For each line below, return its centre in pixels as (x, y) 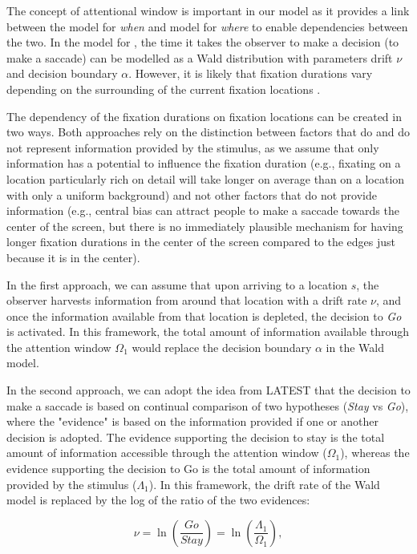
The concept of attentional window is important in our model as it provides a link (208, 10)
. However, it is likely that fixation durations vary (251, 73)
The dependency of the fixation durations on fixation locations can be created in (204, 116)
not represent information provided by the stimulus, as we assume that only (193, 147)
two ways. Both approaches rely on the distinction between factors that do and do (208, 132)
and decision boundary (62, 73)
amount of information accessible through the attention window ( (167, 453)
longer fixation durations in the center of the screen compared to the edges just (201, 242)
